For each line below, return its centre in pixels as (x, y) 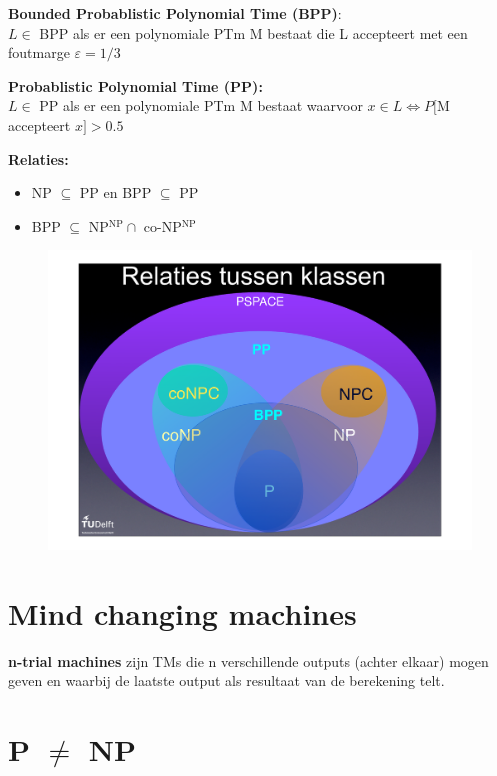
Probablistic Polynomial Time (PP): (135, 85)
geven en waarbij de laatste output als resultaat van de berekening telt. (226, 680)
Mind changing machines (182, 612)
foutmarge (39, 52)
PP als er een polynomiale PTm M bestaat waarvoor (201, 105)
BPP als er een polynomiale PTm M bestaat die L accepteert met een (253, 32)
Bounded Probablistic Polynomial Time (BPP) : (175, 13)
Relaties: (38, 158)
